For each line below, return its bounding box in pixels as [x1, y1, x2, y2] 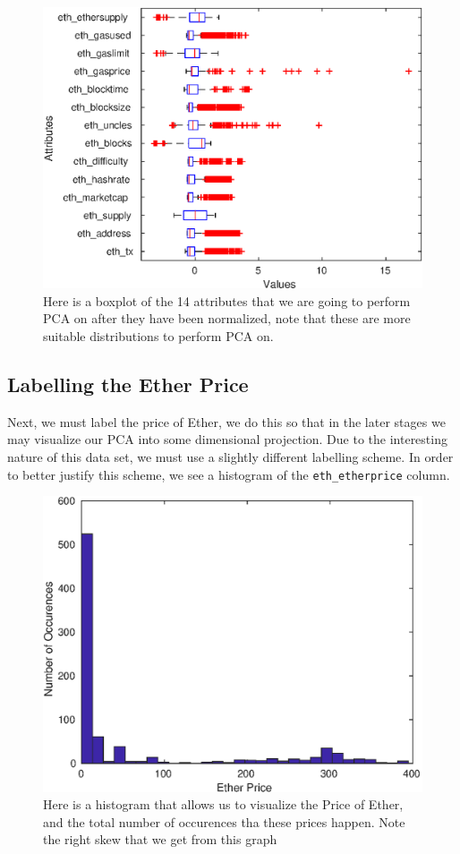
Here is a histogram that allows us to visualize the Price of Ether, [43, 795, 404, 814]
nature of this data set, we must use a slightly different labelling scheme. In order [7, 448, 454, 466]
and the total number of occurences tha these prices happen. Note [43, 812, 405, 831]
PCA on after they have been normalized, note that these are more [43, 309, 411, 328]
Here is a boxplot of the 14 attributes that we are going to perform [43, 291, 411, 310]
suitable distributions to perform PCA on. [43, 327, 274, 346]
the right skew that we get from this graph [43, 830, 277, 849]
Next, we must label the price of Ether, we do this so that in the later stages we [7, 412, 446, 431]
